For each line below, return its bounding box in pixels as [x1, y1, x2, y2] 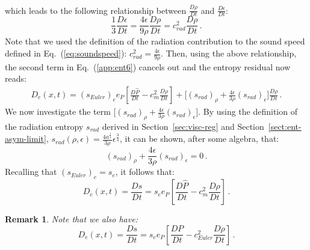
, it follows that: [115, 165, 175, 178]
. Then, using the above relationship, [161, 47, 297, 59]
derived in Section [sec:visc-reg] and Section [102, 120, 264, 132]
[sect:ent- [268, 120, 302, 132]
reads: [5, 72, 26, 85]
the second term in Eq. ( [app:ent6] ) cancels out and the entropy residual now [5, 60, 291, 73]
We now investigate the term [5, 105, 111, 118]
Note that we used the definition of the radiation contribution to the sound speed [5, 35, 305, 47]
